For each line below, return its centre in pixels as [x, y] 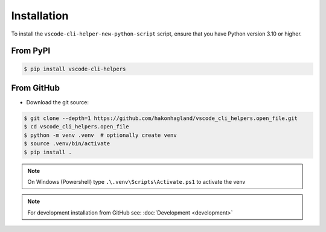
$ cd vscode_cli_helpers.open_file [76, 127]
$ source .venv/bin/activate [67, 144]
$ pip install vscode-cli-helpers [75, 69]
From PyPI [31, 51]
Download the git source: [58, 102]
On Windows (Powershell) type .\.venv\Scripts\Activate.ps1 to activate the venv [136, 181]
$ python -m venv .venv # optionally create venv [101, 135]
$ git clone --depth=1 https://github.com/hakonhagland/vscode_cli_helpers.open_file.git [161, 118]
